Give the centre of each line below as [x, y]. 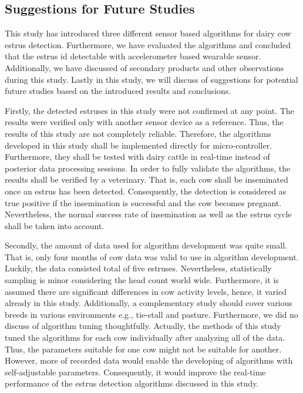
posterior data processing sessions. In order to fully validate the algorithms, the [148, 168]
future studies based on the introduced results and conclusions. [118, 91]
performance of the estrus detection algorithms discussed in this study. [132, 383]
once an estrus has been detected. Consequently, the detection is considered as [146, 191]
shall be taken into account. [55, 225]
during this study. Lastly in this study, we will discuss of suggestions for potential [151, 79]
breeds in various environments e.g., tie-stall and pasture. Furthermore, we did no [151, 314]
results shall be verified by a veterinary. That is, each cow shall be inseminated [147, 179]
